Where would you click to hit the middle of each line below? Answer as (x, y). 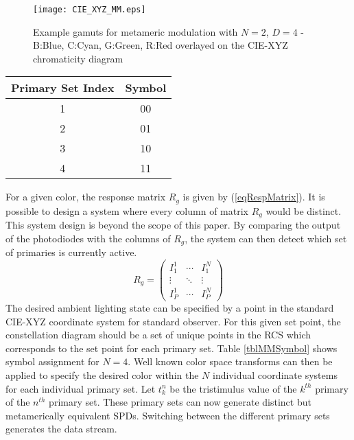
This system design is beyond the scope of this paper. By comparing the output (173, 225)
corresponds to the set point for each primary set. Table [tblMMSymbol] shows (172, 348)
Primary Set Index (63, 88)
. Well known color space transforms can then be (230, 361)
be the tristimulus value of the (233, 388)
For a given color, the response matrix (86, 197)
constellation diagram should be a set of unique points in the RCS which (158, 335)
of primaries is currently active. (71, 252)
